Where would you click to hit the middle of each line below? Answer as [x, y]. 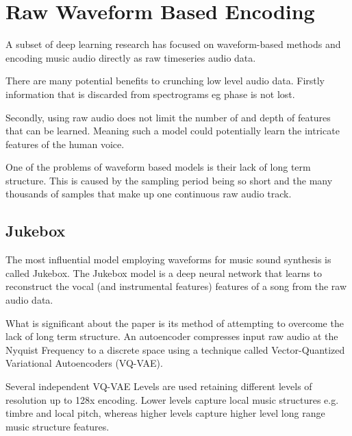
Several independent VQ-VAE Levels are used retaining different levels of [159, 386]
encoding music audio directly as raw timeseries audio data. [131, 57]
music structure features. [58, 426]
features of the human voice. [65, 144]
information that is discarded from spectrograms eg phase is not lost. [150, 94]
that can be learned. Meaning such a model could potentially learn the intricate [173, 131]
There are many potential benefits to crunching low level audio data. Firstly [165, 81]
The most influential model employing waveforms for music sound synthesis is [168, 259]
